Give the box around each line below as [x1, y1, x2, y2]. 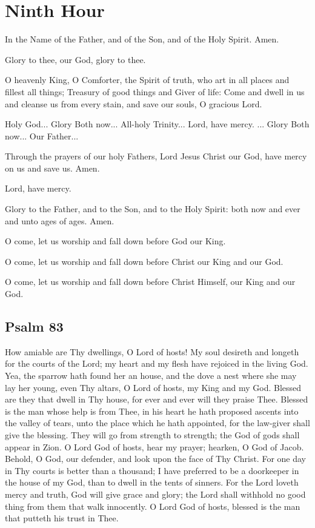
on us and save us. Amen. [5, 161, 100, 174]
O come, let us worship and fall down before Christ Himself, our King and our [5, 275, 296, 288]
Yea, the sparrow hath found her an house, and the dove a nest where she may [5, 369, 297, 382]
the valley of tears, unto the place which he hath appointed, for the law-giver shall [5, 416, 310, 429]
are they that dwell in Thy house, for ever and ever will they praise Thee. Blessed [5, 393, 308, 406]
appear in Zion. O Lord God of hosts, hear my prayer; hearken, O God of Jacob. [5, 440, 304, 453]
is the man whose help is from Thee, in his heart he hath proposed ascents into [5, 404, 299, 417]
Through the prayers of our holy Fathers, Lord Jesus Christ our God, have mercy [5, 150, 307, 162]
